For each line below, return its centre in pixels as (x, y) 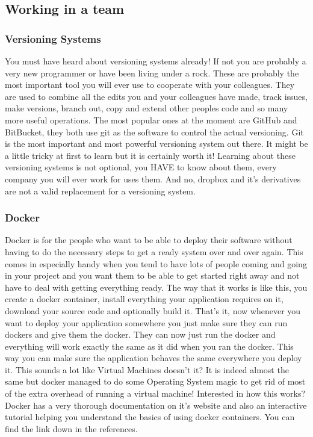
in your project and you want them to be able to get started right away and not (152, 275)
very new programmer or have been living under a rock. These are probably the (152, 73)
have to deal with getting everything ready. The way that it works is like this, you (156, 287)
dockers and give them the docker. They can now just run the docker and (140, 334)
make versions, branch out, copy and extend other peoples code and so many (147, 108)
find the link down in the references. (71, 428)
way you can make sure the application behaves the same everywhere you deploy (153, 358)
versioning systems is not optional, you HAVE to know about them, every (141, 167)
